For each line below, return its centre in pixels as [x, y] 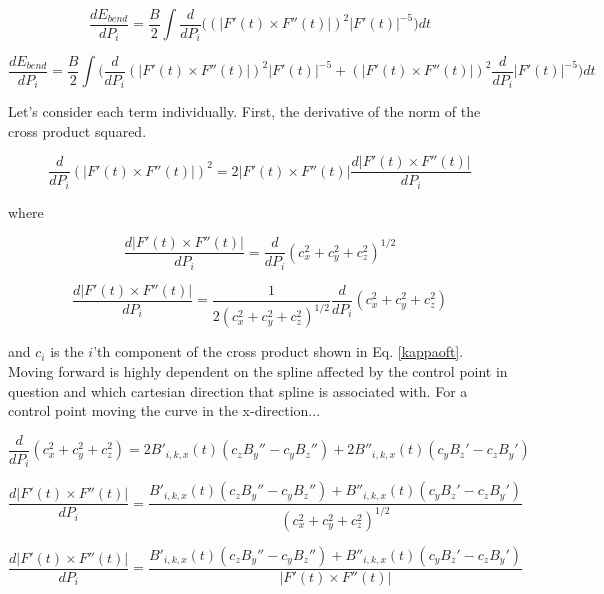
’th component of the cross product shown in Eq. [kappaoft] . [278, 351]
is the [67, 351]
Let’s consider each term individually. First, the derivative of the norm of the [244, 111]
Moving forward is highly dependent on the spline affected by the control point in [258, 370]
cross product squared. [77, 130]
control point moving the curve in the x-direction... [164, 410]
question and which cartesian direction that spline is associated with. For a [238, 390]
